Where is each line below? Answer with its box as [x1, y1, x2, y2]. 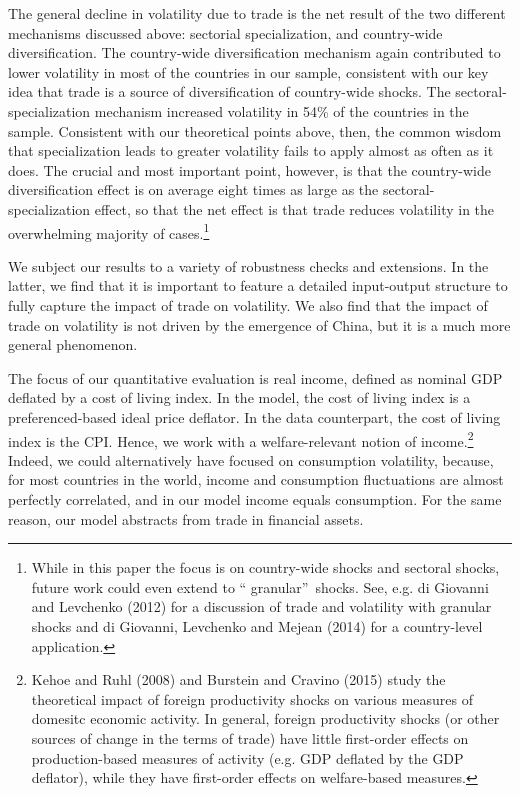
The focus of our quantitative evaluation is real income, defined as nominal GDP [8, 367, 503, 388]
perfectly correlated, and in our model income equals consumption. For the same [8, 488, 502, 509]
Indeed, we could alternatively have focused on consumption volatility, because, [8, 449, 494, 470]
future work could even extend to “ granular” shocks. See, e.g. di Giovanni [31, 576, 489, 597]
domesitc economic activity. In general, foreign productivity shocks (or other [31, 708, 500, 729]
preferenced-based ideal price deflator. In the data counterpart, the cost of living [8, 406, 501, 427]
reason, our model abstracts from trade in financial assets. [8, 508, 364, 529]
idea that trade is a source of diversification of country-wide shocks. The [8, 81, 451, 102]
